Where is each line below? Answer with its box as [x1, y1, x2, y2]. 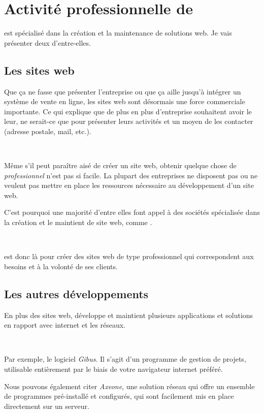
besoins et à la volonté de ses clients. [4, 261, 118, 271]
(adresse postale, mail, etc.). [4, 125, 91, 136]
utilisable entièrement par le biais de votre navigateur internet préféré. [4, 364, 223, 374]
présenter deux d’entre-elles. [4, 37, 91, 48]
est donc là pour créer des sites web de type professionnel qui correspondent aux [4, 251, 254, 262]
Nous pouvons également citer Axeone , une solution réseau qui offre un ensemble [4, 380, 255, 391]
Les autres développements [4, 285, 149, 301]
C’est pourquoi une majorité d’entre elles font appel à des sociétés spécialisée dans [4, 207, 260, 217]
